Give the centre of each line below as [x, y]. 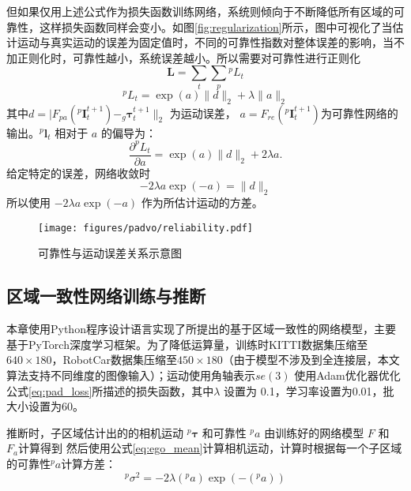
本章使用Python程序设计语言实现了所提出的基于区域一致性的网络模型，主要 [201, 329]
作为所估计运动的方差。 [202, 202]
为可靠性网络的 [359, 112]
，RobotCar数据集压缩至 [115, 360]
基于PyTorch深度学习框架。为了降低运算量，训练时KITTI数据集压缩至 [187, 344]
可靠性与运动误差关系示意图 [110, 253]
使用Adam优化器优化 [347, 375]
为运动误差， [203, 112]
